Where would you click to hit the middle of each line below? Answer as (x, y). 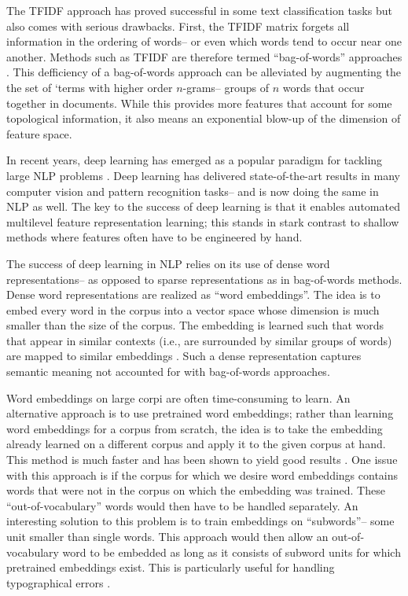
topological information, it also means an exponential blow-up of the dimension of (204, 118)
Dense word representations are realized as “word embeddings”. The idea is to (193, 294)
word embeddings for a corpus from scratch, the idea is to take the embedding (195, 428)
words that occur (323, 87)
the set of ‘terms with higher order (90, 87)
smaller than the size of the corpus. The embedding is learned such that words (195, 325)
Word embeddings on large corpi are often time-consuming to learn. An (178, 397)
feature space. (39, 133)
